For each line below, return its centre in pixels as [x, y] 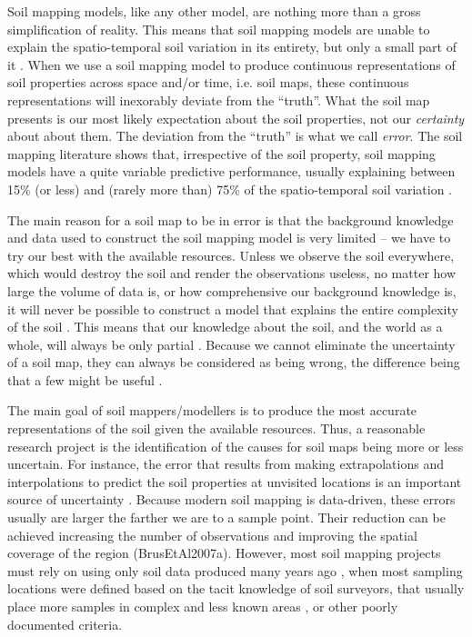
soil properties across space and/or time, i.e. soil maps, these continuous [208, 82]
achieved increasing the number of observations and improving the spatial [212, 535]
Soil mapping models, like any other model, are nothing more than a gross [214, 11]
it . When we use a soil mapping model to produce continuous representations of [231, 64]
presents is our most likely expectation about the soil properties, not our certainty [236, 118]
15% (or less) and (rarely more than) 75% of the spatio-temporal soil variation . [230, 189]
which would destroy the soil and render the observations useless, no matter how [232, 273]
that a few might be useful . [85, 379]
